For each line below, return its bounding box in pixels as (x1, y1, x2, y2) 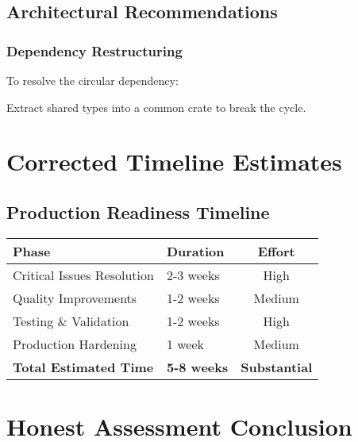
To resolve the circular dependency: (6, 72, 179, 88)
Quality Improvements (13, 288, 137, 307)
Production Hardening (13, 334, 137, 353)
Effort (257, 241, 295, 260)
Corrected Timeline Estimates (6, 145, 342, 178)
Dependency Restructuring (6, 40, 183, 60)
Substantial (241, 357, 313, 376)
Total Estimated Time (13, 357, 154, 376)
